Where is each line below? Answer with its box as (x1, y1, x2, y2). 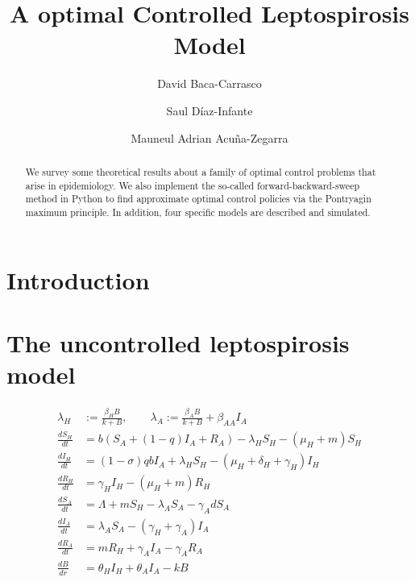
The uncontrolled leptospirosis (6, 326, 350, 359)
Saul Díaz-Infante (166, 102, 253, 118)
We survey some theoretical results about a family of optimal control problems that (25, 164, 376, 178)
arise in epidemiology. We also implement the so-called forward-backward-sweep (25, 178, 360, 192)
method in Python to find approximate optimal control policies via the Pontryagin (25, 192, 371, 206)
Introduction (6, 263, 150, 296)
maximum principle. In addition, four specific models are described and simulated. (25, 205, 371, 218)
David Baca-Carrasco (157, 75, 262, 92)
